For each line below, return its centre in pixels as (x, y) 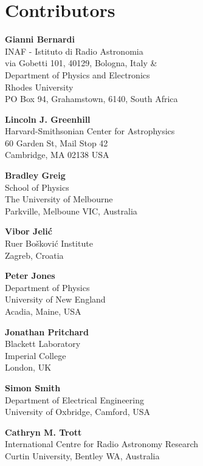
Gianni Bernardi (40, 39)
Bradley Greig (35, 175)
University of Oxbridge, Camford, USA (78, 412)
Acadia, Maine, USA (43, 311)
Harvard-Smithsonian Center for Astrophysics (90, 131)
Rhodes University (39, 87)
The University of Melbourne (59, 199)
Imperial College (36, 355)
